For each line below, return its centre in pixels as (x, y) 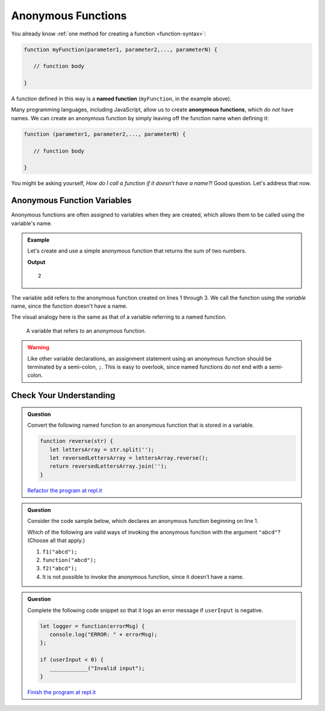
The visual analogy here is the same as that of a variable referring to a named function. (119, 317)
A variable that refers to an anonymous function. (86, 331)
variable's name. (32, 223)
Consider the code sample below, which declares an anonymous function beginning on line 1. (143, 521)
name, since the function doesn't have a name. (69, 306)
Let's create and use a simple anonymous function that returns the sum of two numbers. (137, 251)
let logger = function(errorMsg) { (92, 626)
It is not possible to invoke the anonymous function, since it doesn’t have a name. (143, 576)
